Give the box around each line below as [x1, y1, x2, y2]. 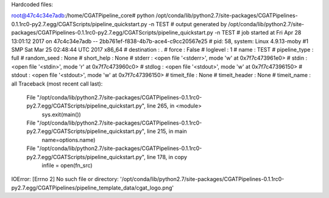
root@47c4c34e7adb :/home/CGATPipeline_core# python [11, 12, 155, 19]
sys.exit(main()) [41, 111, 82, 118]
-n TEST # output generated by [148, 20, 227, 27]
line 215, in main [146, 128, 187, 135]
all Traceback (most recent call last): [11, 80, 103, 87]
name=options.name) [41, 136, 96, 143]
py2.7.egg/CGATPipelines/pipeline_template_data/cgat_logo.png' [11, 184, 174, 191]
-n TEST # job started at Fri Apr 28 [214, 29, 302, 36]
